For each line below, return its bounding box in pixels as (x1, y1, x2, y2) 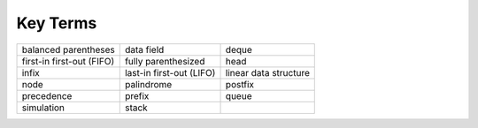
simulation (21, 102, 66, 114)
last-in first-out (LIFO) (124, 66, 216, 79)
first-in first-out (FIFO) (21, 55, 115, 67)
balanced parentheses (21, 43, 115, 56)
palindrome (124, 78, 173, 90)
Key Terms (16, 13, 97, 33)
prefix (124, 89, 150, 102)
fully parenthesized (124, 55, 205, 67)
